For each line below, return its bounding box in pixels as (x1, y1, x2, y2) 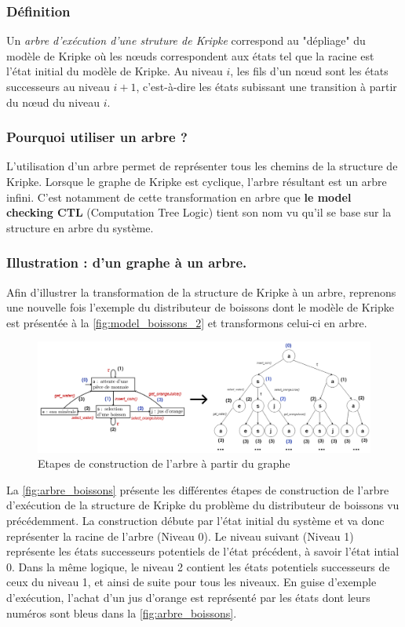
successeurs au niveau (6, 78, 110, 94)
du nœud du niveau (6, 93, 100, 110)
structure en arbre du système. (6, 219, 154, 235)
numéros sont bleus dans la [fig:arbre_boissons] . (6, 604, 237, 621)
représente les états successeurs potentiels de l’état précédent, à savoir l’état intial (6, 543, 400, 560)
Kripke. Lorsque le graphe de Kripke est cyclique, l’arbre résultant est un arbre (6, 173, 387, 189)
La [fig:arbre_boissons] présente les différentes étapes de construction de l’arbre (6, 481, 389, 498)
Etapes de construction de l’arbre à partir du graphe (38, 455, 290, 472)
